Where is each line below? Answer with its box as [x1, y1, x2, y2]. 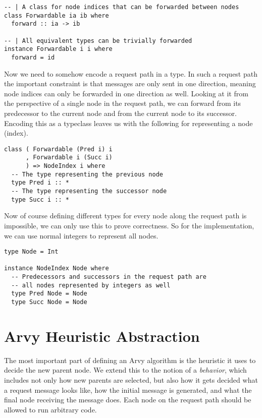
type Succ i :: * [11, 196, 69, 203]
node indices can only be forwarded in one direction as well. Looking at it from [4, 88, 248, 98]
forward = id [11, 53, 55, 61]
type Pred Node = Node [11, 290, 87, 297]
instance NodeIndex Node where [4, 265, 109, 272]
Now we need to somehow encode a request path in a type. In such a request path [4, 68, 257, 79]
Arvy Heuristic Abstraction [4, 325, 200, 346]
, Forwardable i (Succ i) [25, 154, 113, 161]
